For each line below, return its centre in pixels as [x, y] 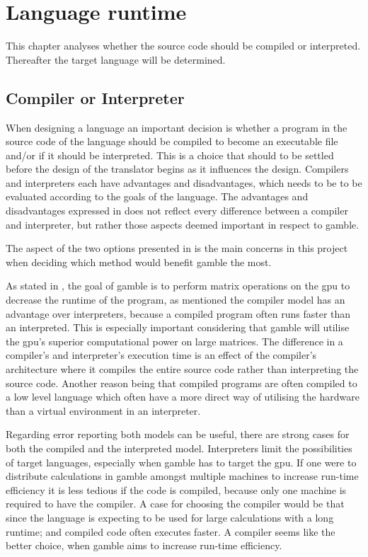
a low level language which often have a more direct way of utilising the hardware [183, 397]
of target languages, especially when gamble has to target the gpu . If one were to [181, 462]
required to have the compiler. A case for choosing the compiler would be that [175, 504]
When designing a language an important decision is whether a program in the [177, 127]
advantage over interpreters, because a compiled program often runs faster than [178, 313]
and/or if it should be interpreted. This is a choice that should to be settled [170, 155]
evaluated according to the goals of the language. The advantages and [157, 196]
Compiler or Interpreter [95, 97]
